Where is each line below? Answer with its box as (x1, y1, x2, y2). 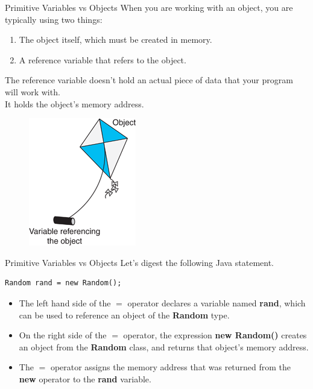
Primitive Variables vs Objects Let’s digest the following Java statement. (5, 256, 274, 268)
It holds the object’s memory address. (5, 97, 144, 110)
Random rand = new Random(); (5, 279, 122, 288)
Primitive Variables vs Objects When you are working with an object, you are (5, 1, 293, 13)
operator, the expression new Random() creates (123, 329, 307, 341)
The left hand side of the (19, 296, 111, 309)
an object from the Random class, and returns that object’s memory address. (19, 340, 309, 353)
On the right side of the (19, 329, 107, 341)
